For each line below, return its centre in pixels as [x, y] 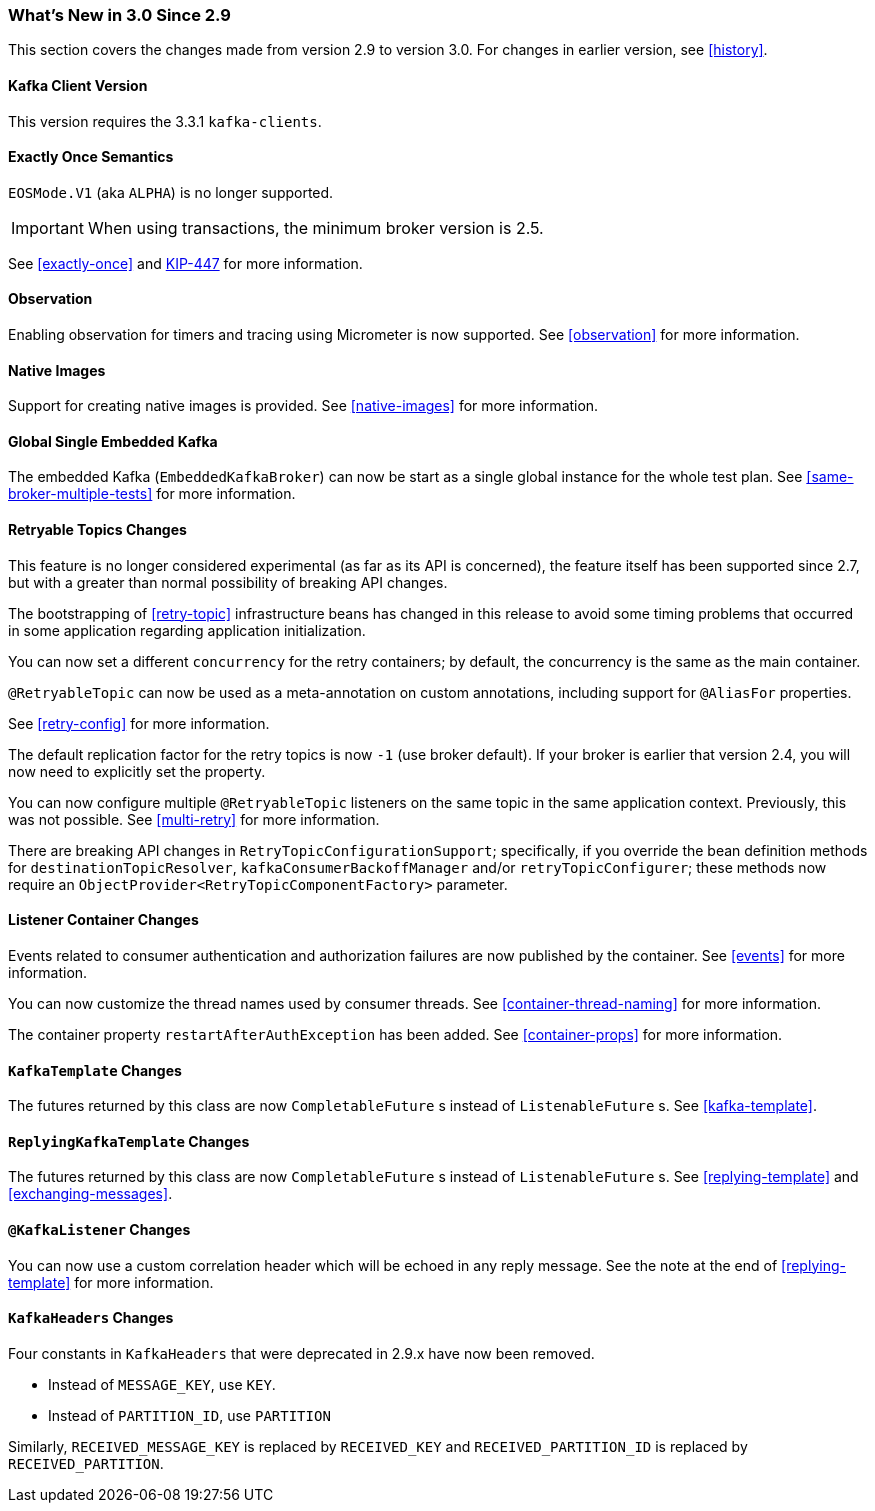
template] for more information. [111, 1282]
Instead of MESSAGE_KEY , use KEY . [162, 1384]
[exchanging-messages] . [90, 1194]
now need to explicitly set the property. [137, 771]
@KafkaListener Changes [99, 1229]
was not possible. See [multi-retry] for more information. [194, 819]
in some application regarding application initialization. [187, 630]
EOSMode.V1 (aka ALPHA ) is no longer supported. [171, 192]
